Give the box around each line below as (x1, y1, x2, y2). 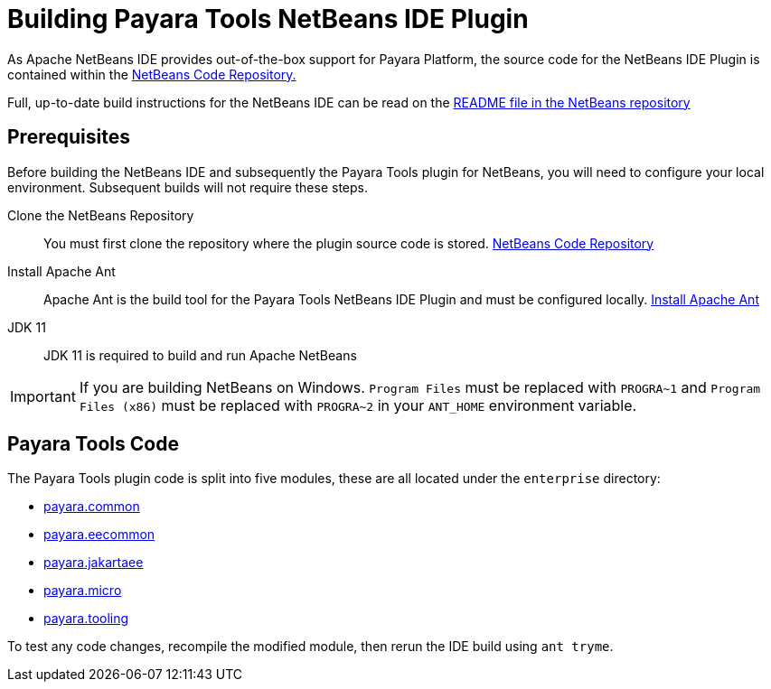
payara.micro (43, 582, 122, 599)
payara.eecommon (43, 526, 155, 543)
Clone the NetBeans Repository (7, 207, 194, 223)
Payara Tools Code (7, 433, 179, 456)
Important (10, 386, 76, 405)
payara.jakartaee (43, 554, 144, 571)
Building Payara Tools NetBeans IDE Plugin (7, 4, 529, 34)
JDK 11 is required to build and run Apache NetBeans (43, 347, 357, 363)
